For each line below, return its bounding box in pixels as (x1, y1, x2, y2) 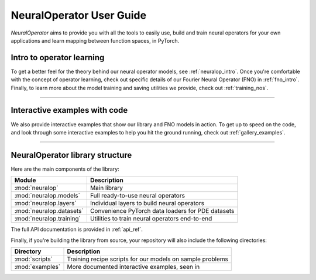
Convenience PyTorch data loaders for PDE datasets (90, 207, 235, 215)
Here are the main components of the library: (11, 165, 119, 172)
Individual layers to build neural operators (90, 199, 205, 208)
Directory (14, 247, 42, 255)
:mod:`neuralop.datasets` (14, 207, 84, 215)
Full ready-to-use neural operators (90, 192, 186, 200)
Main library (90, 184, 123, 192)
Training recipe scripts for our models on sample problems (67, 255, 228, 263)
